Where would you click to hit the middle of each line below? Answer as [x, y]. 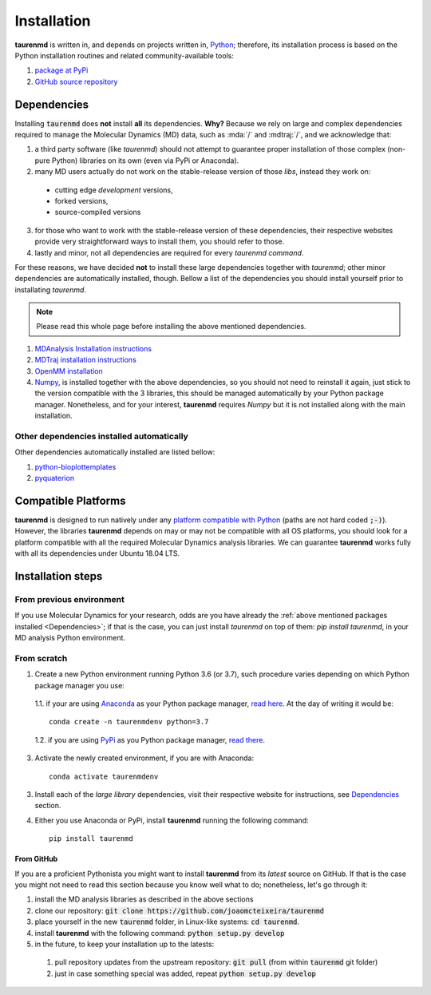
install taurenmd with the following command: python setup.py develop [160, 933]
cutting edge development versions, [114, 190]
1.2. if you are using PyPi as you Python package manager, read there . [150, 739]
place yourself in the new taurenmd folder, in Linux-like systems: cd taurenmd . [167, 922]
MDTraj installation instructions [86, 360]
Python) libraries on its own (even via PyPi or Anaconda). [145, 161]
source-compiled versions [98, 212]
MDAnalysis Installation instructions [93, 348]
